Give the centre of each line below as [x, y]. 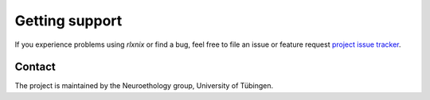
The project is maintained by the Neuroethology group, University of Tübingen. [144, 86]
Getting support [68, 21]
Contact [35, 67]
